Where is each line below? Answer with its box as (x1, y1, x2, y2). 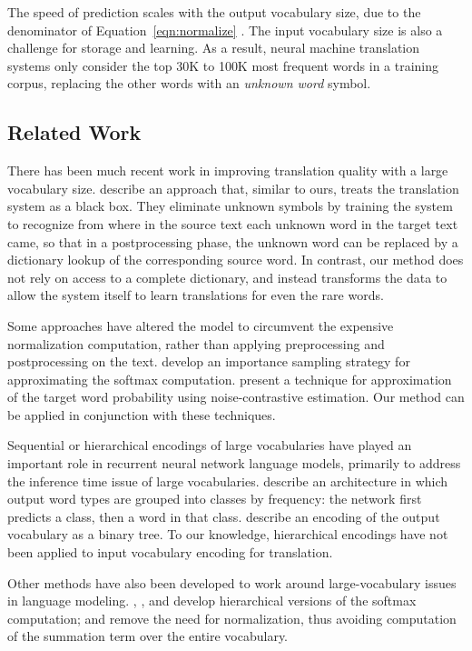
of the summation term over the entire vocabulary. (7, 626, 289, 646)
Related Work (7, 118, 142, 146)
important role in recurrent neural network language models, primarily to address (7, 454, 461, 473)
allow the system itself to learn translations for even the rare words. (7, 285, 384, 305)
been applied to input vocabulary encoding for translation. (7, 543, 333, 562)
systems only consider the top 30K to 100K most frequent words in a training (7, 55, 439, 75)
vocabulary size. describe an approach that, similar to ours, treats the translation (7, 178, 459, 197)
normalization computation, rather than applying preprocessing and (7, 334, 385, 353)
